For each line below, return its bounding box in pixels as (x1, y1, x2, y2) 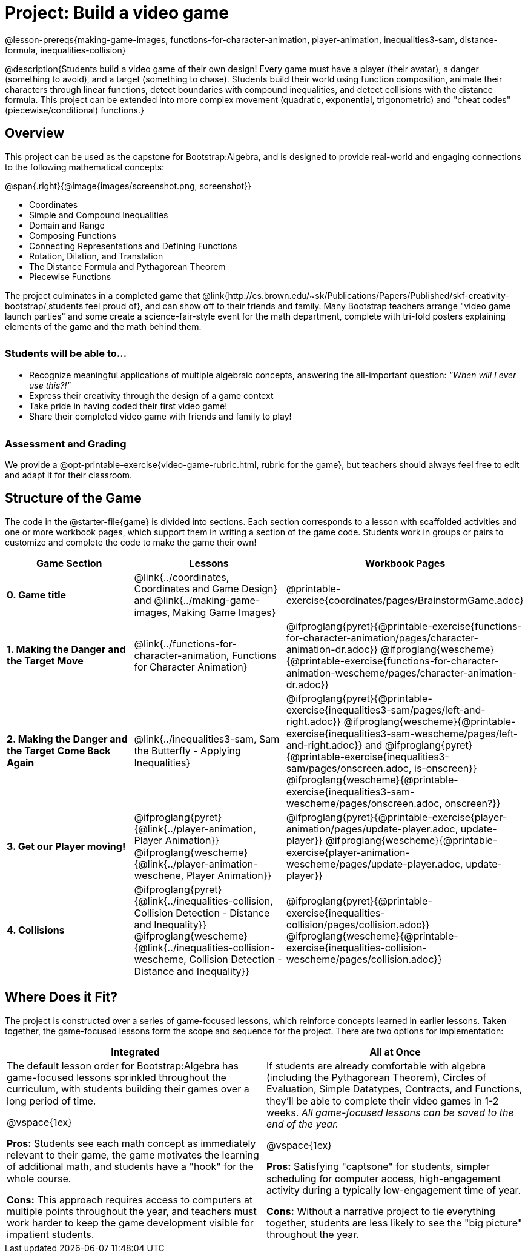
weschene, (134, 869, 184, 882)
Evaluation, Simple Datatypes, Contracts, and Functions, (266, 1083, 523, 1096)
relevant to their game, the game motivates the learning (7, 1149, 259, 1162)
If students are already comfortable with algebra (266, 1059, 486, 1072)
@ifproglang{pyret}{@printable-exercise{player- (286, 811, 507, 824)
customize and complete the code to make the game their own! (5, 537, 257, 547)
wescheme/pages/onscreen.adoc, (286, 797, 442, 809)
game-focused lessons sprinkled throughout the (7, 1071, 226, 1084)
